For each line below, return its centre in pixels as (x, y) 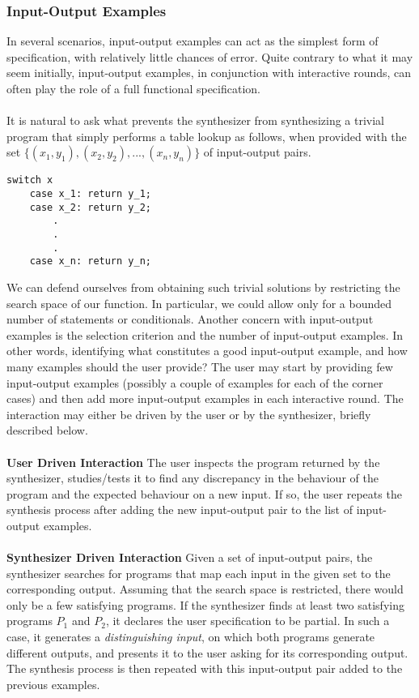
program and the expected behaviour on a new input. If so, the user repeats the (204, 493)
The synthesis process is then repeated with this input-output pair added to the (205, 668)
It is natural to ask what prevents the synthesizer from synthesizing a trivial (195, 120)
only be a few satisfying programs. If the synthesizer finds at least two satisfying (205, 604)
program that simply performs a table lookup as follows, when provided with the (207, 136)
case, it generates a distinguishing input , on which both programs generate (191, 637)
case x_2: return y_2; (90, 207)
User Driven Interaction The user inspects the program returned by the (193, 462)
